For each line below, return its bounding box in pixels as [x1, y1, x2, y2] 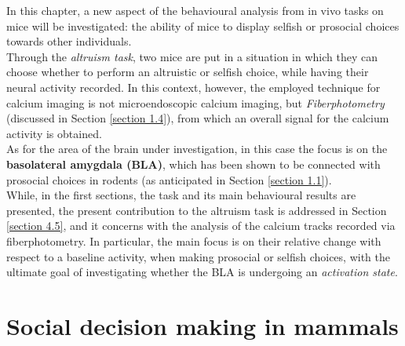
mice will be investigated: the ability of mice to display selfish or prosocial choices [6, 17, 400, 34]
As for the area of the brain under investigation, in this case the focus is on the [6, 140, 388, 157]
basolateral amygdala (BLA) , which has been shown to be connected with [6, 155, 381, 172]
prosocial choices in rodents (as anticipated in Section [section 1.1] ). [6, 171, 332, 188]
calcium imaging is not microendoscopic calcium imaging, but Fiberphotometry [6, 94, 385, 111]
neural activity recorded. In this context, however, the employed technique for [6, 78, 381, 95]
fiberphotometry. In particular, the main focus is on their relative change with [6, 232, 381, 249]
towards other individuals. [6, 33, 132, 49]
